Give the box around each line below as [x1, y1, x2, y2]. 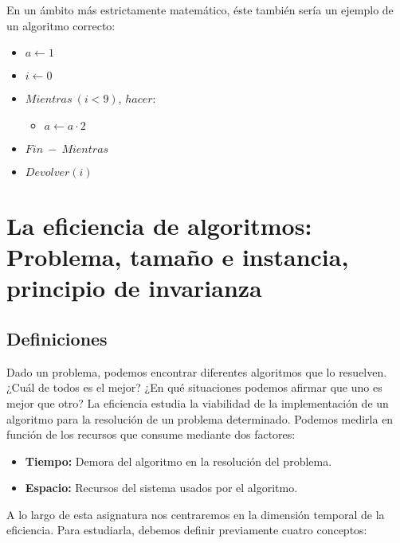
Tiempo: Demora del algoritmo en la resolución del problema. [25, 452, 332, 469]
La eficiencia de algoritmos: [6, 209, 312, 241]
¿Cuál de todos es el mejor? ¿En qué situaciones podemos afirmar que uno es [6, 379, 382, 396]
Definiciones [6, 326, 108, 350]
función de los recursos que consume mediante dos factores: [6, 426, 296, 443]
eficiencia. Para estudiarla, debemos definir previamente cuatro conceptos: [6, 522, 367, 538]
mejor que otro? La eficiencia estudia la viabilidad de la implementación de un [6, 394, 389, 411]
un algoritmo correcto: [6, 17, 116, 33]
